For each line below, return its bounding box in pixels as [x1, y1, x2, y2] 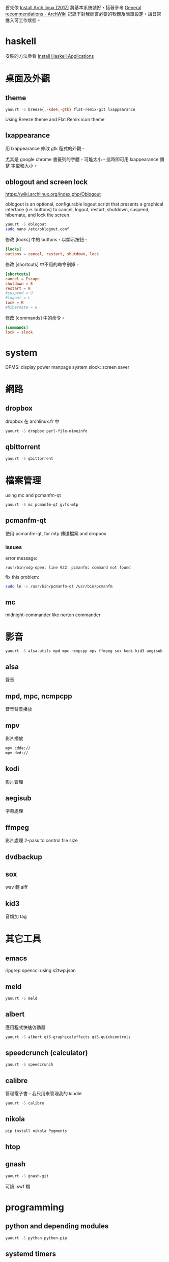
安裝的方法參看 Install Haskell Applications [5, 53, 94, 59]
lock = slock [5, 329, 33, 335]
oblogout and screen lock [5, 178, 88, 187]
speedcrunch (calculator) [5, 1049, 88, 1057]
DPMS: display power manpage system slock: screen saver [5, 364, 130, 370]
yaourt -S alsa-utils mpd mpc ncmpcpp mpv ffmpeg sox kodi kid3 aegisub [5, 648, 163, 653]
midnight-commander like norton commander [5, 612, 101, 618]
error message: [5, 555, 38, 561]
